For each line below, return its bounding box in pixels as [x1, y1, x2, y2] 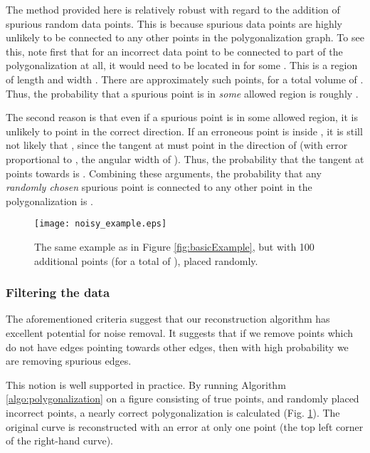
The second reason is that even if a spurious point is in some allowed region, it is [6, 110, 358, 125]
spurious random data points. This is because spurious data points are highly [6, 16, 343, 31]
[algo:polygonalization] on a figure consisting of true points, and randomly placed [6, 391, 359, 406]
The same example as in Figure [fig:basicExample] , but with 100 [34, 239, 314, 254]
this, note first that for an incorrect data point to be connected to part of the [6, 43, 343, 58]
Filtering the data [6, 283, 110, 301]
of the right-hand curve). [6, 433, 113, 448]
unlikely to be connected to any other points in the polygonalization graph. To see [6, 30, 364, 45]
